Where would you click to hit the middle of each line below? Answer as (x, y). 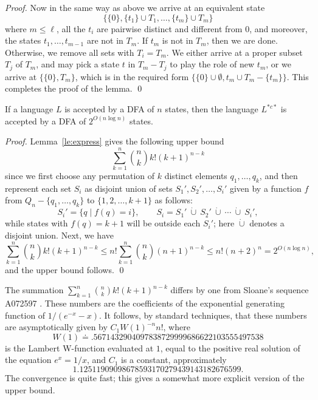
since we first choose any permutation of (80, 175)
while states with (36, 223)
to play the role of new (212, 64)
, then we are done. (242, 40)
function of (25, 315)
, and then (278, 175)
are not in (105, 40)
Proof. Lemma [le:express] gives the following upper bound (115, 141)
